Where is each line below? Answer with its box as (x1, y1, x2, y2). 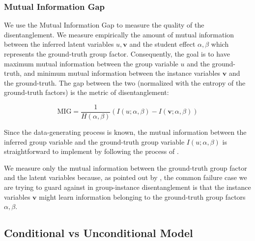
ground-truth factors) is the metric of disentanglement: (4, 87, 169, 97)
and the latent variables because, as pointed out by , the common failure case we (4, 172, 247, 182)
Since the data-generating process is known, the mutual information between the (4, 127, 247, 137)
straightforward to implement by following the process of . (4, 146, 179, 156)
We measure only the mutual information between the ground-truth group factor (4, 162, 247, 173)
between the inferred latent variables (4, 39, 114, 49)
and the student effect (129, 39, 196, 49)
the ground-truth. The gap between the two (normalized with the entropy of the (4, 77, 246, 88)
